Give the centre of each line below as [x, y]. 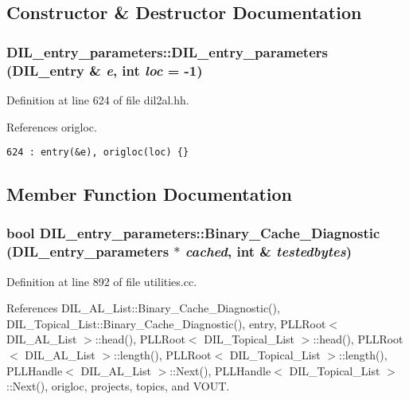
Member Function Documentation [150, 194]
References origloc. [52, 126]
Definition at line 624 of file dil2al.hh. [98, 99]
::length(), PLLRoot [163, 355]
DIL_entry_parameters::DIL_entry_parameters [167, 51]
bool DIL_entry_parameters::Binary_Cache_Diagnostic [193, 233]
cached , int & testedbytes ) [268, 251]
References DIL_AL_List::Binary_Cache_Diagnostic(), [143, 308]
